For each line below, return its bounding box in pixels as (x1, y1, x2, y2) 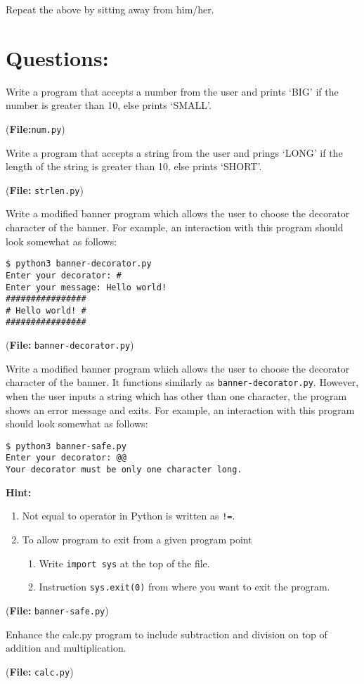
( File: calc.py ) (6, 664, 74, 678)
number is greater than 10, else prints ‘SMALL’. (6, 98, 212, 112)
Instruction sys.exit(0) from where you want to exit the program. (39, 579, 330, 594)
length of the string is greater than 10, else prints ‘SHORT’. (6, 159, 262, 174)
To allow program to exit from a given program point (22, 532, 252, 547)
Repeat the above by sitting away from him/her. (6, 2, 214, 16)
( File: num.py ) (6, 121, 65, 136)
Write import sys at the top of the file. (39, 555, 210, 570)
